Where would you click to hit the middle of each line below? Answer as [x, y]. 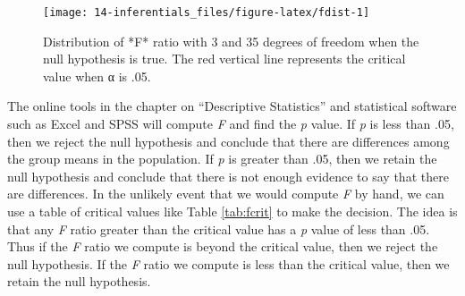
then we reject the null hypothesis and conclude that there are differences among [228, 141]
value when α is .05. [97, 76]
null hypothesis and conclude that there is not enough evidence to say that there [228, 176]
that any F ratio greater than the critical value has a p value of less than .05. [219, 228]
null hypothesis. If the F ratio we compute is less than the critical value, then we [228, 263]
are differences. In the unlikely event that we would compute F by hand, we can [226, 194]
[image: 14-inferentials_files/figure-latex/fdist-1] [207, 13]
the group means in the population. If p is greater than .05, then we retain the [222, 159]
